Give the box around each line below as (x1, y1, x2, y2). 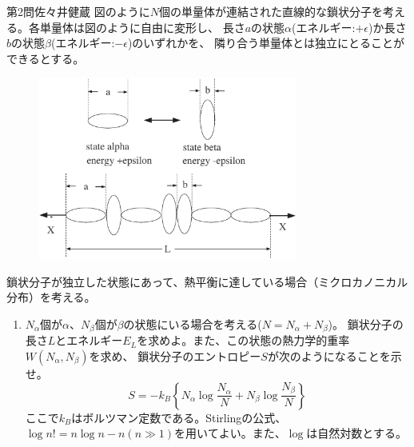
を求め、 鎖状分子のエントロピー (89, 347, 261, 364)
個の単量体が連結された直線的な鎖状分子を (158, 3, 383, 19)
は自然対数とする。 (306, 425, 407, 441)
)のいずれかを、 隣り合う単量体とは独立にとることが (127, 34, 404, 51)
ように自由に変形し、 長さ (106, 18, 245, 35)
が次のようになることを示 (267, 347, 402, 364)
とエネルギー (55, 332, 123, 349)
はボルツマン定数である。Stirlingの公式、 (71, 409, 287, 425)
